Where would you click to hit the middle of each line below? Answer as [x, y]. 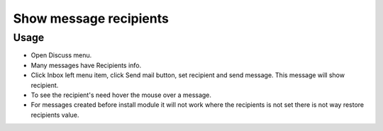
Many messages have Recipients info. [86, 65]
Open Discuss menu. [61, 55]
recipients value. [55, 115]
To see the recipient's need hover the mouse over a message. [121, 95]
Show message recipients [91, 18]
